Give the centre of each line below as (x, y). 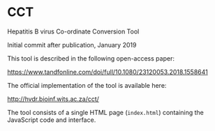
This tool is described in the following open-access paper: (91, 58)
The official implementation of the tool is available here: (87, 85)
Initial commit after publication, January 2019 (72, 45)
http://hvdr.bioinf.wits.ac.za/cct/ (53, 99)
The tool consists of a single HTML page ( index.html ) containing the (106, 112)
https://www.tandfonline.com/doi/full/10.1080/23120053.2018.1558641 (107, 72)
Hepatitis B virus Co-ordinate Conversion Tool (73, 31)
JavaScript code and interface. (52, 120)
